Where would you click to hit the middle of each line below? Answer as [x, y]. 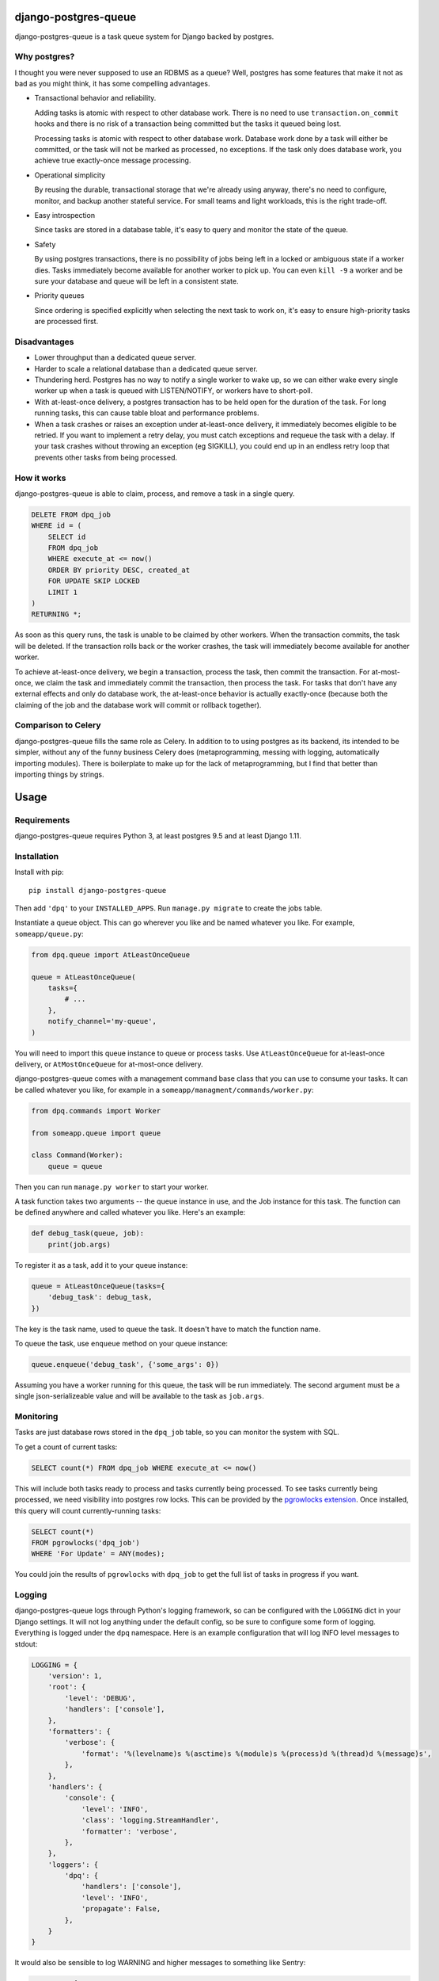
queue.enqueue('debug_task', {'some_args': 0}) [125, 1364]
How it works [40, 478]
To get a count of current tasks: [66, 1447]
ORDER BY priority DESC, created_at [119, 570]
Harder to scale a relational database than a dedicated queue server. [146, 368]
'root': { [67, 1687]
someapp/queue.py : [49, 933]
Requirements [42, 820]
